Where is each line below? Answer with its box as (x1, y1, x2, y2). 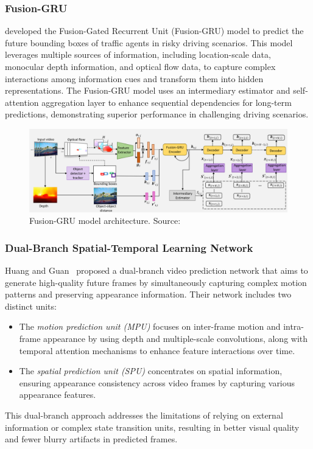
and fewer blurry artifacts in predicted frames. (5, 433, 178, 445)
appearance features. (19, 388, 96, 401)
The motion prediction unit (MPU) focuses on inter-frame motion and (19, 320, 281, 333)
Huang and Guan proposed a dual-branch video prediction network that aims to (5, 264, 308, 277)
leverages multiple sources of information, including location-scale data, (5, 48, 271, 61)
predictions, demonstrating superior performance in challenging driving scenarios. (5, 108, 309, 120)
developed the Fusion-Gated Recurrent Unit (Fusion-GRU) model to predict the (5, 24, 304, 37)
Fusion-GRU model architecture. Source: (29, 214, 181, 227)
